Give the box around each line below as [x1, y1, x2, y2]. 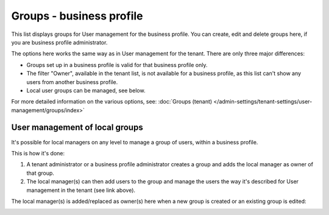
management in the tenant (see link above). [26, 186, 136, 194]
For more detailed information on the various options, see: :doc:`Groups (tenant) [11, 98, 213, 105]
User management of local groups [11, 122, 143, 133]
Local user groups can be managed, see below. [26, 86, 146, 94]
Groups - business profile [11, 9, 143, 23]
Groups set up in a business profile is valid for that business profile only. [26, 61, 208, 68]
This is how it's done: [11, 149, 65, 157]
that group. [26, 169, 55, 177]
